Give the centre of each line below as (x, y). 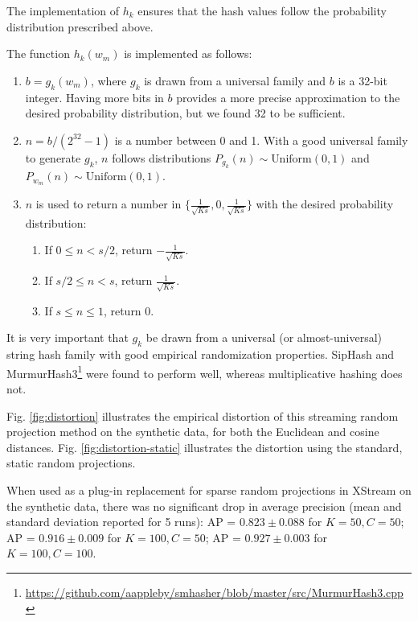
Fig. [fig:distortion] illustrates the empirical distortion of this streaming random (203, 415)
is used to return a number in (109, 204)
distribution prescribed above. (80, 26)
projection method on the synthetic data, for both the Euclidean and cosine (193, 432)
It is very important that (68, 337)
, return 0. (129, 310)
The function (38, 53)
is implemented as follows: (188, 53)
